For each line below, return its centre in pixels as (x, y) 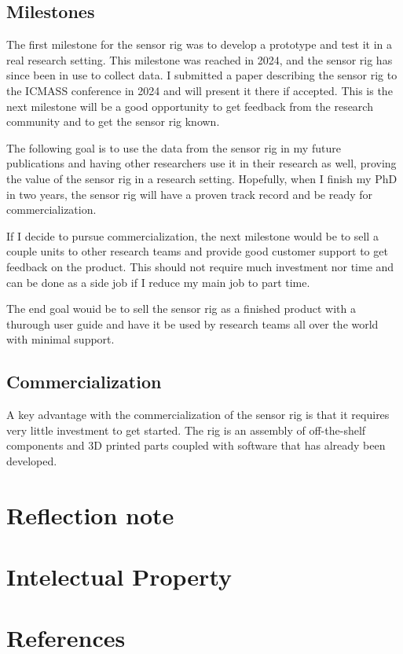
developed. (32, 460)
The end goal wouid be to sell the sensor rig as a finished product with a (181, 309)
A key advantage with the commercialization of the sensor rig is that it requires (198, 415)
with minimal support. (60, 339)
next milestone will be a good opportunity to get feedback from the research (190, 106)
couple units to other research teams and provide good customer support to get (197, 251)
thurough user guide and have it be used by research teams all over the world (192, 323)
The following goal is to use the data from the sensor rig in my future (174, 147)
